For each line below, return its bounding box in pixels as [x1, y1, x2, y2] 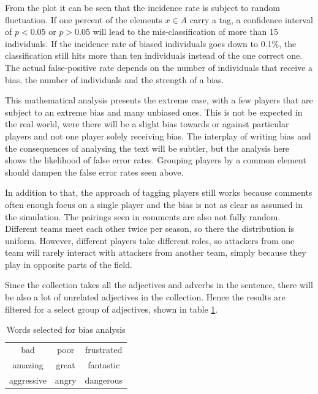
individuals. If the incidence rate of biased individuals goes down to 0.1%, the [5, 37, 297, 50]
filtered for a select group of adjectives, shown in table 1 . [5, 302, 218, 315]
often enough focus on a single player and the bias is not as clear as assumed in [5, 198, 303, 210]
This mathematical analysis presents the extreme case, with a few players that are [5, 94, 313, 106]
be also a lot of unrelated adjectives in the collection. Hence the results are [5, 291, 286, 303]
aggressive [9, 373, 47, 386]
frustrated [85, 343, 123, 356]
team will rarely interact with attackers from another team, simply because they [5, 246, 306, 259]
